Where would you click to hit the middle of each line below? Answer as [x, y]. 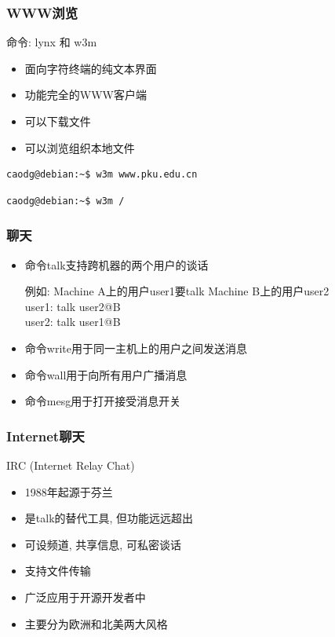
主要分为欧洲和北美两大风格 [96, 623]
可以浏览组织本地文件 [80, 147]
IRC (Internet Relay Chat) [71, 465]
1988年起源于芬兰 [69, 491]
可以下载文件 [58, 121]
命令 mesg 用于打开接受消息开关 [103, 401]
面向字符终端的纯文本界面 [91, 68]
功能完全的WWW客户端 [86, 95]
